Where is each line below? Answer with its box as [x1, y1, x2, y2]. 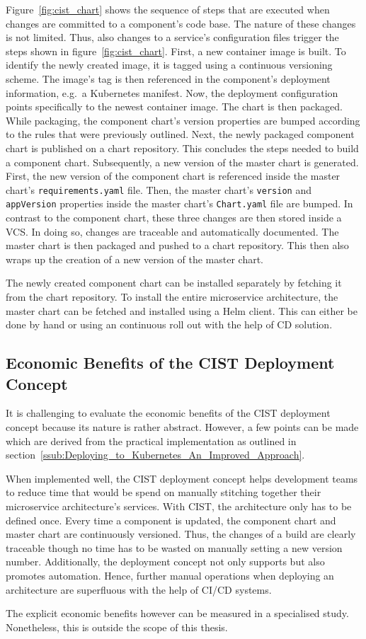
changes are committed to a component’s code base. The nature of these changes [6, 16, 356, 30]
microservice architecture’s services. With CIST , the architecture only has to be [6, 498, 352, 513]
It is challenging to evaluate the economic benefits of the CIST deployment [6, 405, 331, 420]
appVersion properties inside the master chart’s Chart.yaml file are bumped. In [6, 196, 353, 211]
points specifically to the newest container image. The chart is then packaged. [6, 99, 343, 114]
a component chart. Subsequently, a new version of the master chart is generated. [6, 154, 359, 169]
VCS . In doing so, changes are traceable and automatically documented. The [6, 224, 339, 238]
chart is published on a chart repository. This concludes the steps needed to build [6, 140, 359, 155]
